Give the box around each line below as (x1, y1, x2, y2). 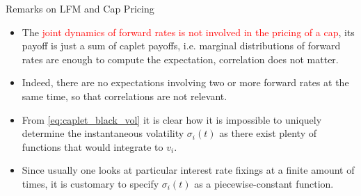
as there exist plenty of (219, 126, 316, 140)
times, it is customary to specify (22, 176, 159, 190)
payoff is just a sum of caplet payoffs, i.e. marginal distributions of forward (22, 38, 341, 53)
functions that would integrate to (22, 139, 163, 154)
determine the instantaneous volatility (22, 126, 184, 140)
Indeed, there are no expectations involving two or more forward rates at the (22, 75, 349, 90)
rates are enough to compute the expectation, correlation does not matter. (22, 51, 339, 66)
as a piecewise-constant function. (194, 176, 334, 190)
